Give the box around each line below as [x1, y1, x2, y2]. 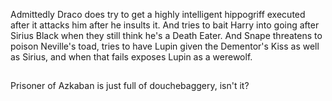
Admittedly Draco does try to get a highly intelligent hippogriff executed [10, 9, 306, 20]
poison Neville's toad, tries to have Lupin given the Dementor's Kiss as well [10, 40, 320, 52]
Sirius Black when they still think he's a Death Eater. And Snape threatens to [10, 30, 323, 41]
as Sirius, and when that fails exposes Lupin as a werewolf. [10, 51, 253, 63]
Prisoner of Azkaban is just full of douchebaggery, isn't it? [10, 80, 250, 92]
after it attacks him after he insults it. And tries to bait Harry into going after [10, 19, 320, 31]
